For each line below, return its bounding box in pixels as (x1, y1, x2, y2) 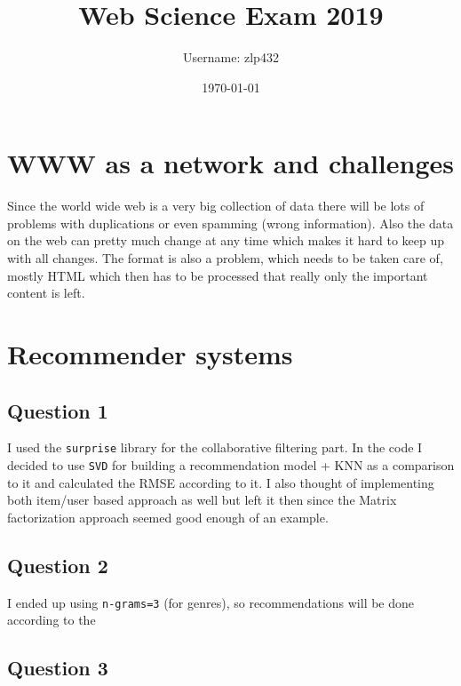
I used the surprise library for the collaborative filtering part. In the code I (7, 438, 423, 457)
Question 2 (7, 551, 108, 578)
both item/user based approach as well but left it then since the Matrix (7, 491, 397, 509)
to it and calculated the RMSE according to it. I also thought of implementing (7, 473, 434, 491)
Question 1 (7, 396, 108, 424)
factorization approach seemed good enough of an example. (7, 507, 329, 526)
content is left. (7, 283, 85, 302)
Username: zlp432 (183, 48, 279, 67)
